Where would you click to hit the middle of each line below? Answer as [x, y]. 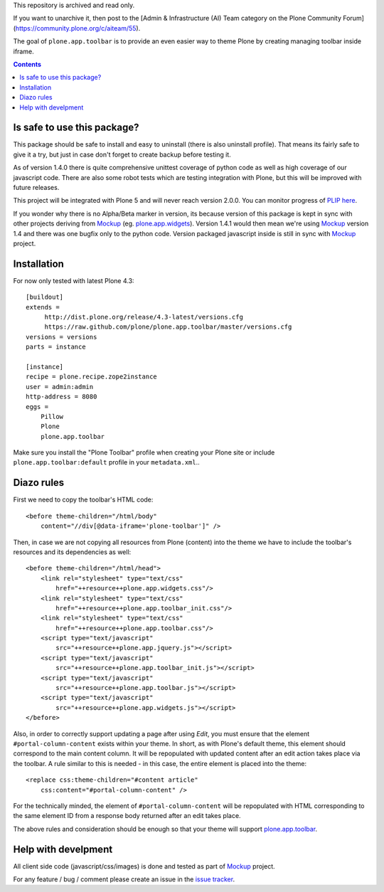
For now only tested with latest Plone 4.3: [74, 280]
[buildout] [45, 297]
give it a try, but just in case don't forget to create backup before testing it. [122, 154]
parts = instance [56, 347]
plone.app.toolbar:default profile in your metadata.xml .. [107, 462]
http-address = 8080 [62, 397]
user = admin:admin [60, 387]
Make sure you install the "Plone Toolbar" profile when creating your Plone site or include [144, 452]
